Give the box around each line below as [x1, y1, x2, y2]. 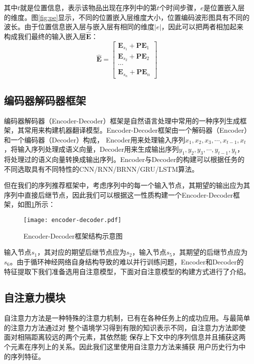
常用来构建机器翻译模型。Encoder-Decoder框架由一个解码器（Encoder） [24, 125, 248, 135]
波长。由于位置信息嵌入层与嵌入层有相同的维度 [4, 21, 154, 32]
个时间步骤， [159, 2, 201, 12]
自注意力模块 [4, 290, 65, 305]
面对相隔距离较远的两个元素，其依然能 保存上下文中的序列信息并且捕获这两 [4, 332, 246, 342]
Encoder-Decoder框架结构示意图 [23, 230, 123, 241]
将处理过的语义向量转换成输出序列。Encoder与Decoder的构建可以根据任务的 [4, 154, 245, 164]
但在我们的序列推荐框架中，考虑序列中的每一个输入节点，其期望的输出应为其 [4, 180, 250, 190]
